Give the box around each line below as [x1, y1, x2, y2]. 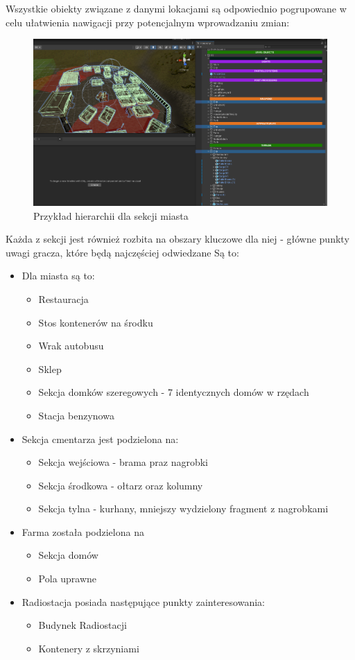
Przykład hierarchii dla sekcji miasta [33, 208, 189, 223]
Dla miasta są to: [21, 268, 95, 283]
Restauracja [38, 291, 89, 306]
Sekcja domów [38, 548, 98, 562]
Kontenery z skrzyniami [38, 641, 139, 655]
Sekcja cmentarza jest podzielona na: [21, 431, 179, 446]
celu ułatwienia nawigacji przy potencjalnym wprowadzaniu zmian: [6, 15, 290, 29]
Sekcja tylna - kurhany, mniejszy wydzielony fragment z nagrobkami [38, 501, 329, 516]
